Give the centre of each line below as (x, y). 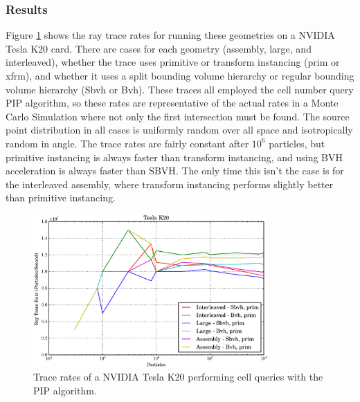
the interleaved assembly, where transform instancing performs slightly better (170, 184)
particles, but (297, 143)
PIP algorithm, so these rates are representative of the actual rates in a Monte (172, 103)
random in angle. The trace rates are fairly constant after (127, 143)
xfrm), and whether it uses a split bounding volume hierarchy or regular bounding (180, 75)
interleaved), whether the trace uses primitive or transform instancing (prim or (173, 62)
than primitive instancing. (61, 198)
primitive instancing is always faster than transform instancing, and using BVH (174, 157)
